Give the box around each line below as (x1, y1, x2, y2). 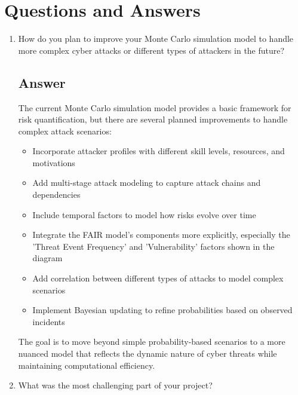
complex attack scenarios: (18, 124, 112, 137)
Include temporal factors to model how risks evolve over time (32, 208, 256, 221)
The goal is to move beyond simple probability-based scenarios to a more (18, 335, 285, 348)
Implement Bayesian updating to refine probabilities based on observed (32, 304, 293, 316)
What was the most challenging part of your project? (18, 379, 213, 391)
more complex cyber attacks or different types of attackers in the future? (18, 44, 285, 56)
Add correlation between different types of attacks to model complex (32, 272, 284, 284)
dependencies (32, 188, 81, 201)
